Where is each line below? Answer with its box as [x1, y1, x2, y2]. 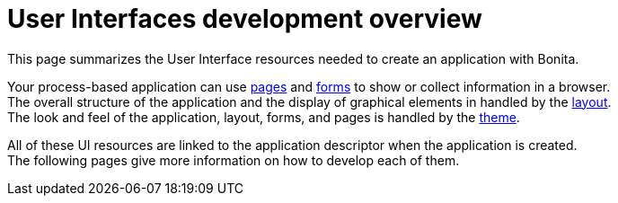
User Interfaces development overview [7, 4, 482, 34]
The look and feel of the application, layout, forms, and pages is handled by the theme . [7, 109, 520, 125]
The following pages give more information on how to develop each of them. [7, 152, 460, 168]
